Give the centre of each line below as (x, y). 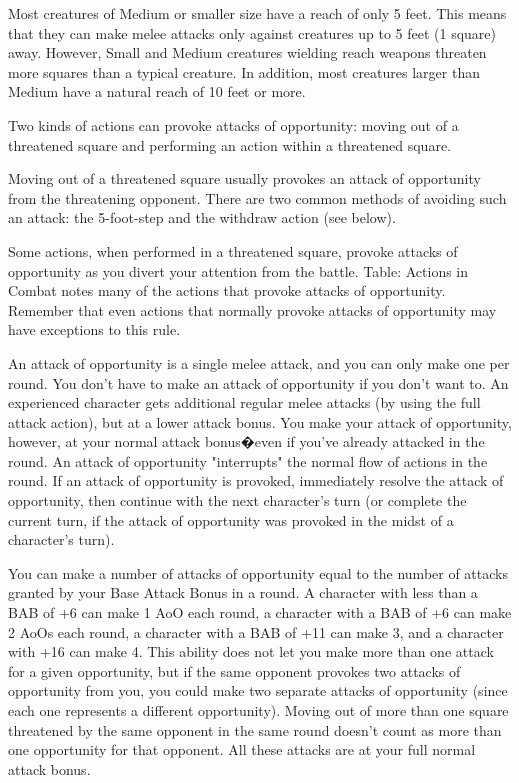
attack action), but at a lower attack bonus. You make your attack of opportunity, (260, 421)
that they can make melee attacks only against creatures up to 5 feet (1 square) (252, 32)
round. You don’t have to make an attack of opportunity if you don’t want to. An (258, 382)
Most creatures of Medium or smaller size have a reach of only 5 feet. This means (257, 13)
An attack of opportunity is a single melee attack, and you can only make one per (259, 362)
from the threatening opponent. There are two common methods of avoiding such (257, 197)
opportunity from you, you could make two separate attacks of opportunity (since (258, 690)
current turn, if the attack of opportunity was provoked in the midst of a (231, 519)
